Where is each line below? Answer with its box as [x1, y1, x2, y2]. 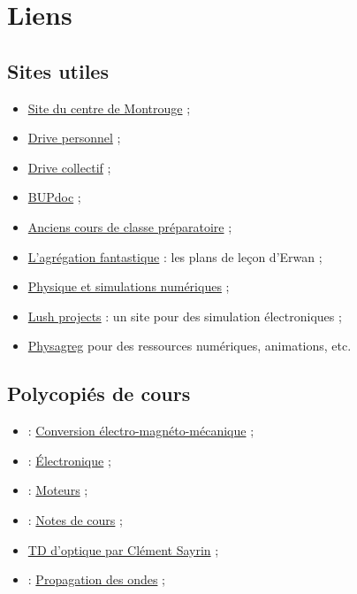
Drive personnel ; [27, 128, 121, 147]
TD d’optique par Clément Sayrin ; [27, 540, 219, 559]
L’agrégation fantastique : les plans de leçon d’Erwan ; [27, 247, 323, 266]
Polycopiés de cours [7, 380, 191, 407]
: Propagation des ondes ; [27, 570, 165, 589]
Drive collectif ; [27, 158, 111, 176]
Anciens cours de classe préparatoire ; [27, 217, 232, 235]
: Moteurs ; [27, 481, 88, 499]
